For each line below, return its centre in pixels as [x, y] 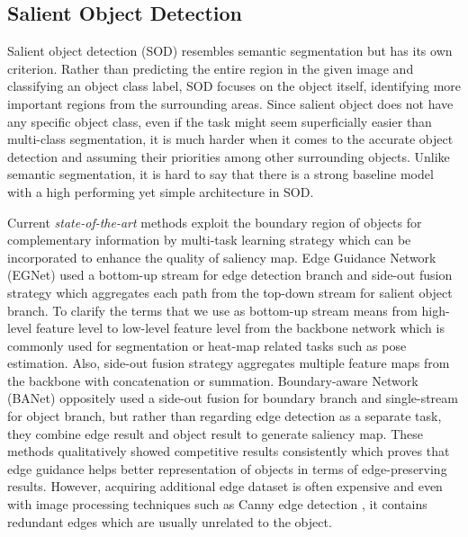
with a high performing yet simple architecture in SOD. [161, 191]
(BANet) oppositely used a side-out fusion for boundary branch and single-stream [233, 398]
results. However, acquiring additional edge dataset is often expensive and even [225, 486]
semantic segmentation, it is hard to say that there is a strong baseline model [220, 174]
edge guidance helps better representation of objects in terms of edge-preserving [227, 468]
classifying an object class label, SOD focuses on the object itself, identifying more [234, 86]
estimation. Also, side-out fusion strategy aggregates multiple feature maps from [229, 363]
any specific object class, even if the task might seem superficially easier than [220, 121]
